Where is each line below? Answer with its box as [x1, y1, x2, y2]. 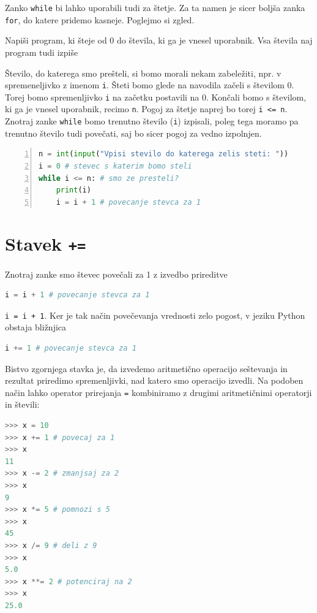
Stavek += [5, 231, 86, 256]
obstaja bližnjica [5, 321, 67, 333]
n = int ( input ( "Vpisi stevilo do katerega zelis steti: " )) [39, 150, 289, 159]
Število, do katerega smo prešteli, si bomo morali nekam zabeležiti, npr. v [5, 66, 282, 79]
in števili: [5, 398, 40, 411]
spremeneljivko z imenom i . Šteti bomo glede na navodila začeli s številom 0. [5, 78, 294, 91]
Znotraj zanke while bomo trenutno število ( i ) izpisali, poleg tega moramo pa [5, 115, 299, 128]
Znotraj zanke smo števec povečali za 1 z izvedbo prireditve [5, 267, 228, 280]
